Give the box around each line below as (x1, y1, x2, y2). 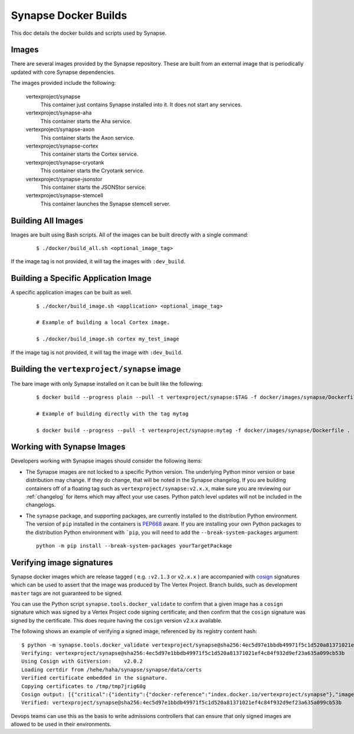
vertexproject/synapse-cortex (25, 142, 99, 149)
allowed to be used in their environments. (11, 720, 112, 728)
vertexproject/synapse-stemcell (25, 192, 103, 199)
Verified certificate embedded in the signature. (21, 674, 168, 681)
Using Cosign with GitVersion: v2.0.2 (21, 658, 143, 665)
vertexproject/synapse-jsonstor (25, 175, 103, 182)
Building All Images (11, 215, 84, 225)
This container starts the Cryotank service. (40, 167, 145, 174)
